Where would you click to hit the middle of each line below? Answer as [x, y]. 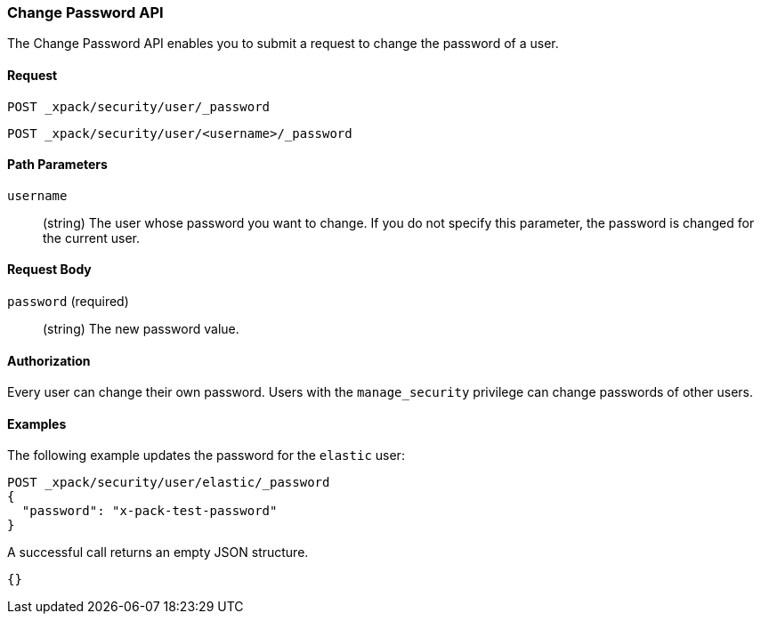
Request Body [49, 270]
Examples [37, 423]
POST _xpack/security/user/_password [139, 106]
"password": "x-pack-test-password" [150, 511]
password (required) [68, 302]
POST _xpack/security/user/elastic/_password [169, 483]
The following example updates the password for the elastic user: [206, 456]
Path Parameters [57, 165]
